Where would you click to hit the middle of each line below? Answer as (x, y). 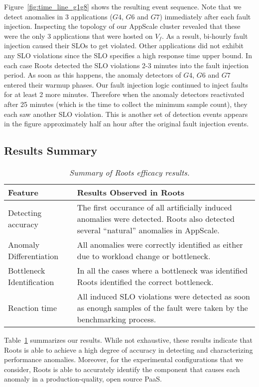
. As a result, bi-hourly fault (205, 36)
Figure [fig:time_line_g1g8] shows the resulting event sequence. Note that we (123, 6)
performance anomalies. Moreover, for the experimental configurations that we (124, 359)
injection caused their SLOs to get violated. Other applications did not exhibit (124, 46)
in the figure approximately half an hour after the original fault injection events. (127, 124)
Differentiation (33, 256)
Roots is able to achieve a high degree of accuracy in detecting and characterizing (129, 349)
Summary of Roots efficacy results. (129, 172)
